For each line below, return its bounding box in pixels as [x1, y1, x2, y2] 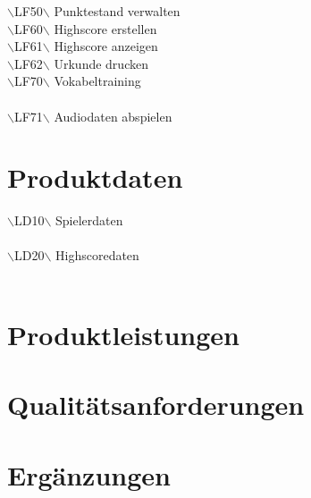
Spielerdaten [55, 211, 123, 230]
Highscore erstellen [54, 19, 157, 38]
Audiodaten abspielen [54, 106, 172, 125]
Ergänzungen [7, 456, 171, 493]
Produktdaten [7, 159, 183, 196]
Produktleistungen [7, 316, 240, 352]
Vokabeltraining [54, 72, 141, 90]
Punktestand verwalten [54, 2, 181, 20]
